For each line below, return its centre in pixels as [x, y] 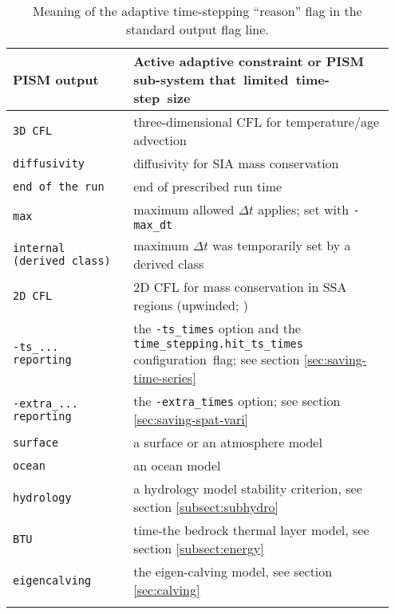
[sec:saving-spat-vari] [191, 419]
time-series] [165, 378]
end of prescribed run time [208, 186]
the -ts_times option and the [217, 328]
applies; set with [304, 209]
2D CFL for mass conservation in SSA [240, 287]
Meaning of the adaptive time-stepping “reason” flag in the [197, 11]
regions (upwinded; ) [191, 305]
